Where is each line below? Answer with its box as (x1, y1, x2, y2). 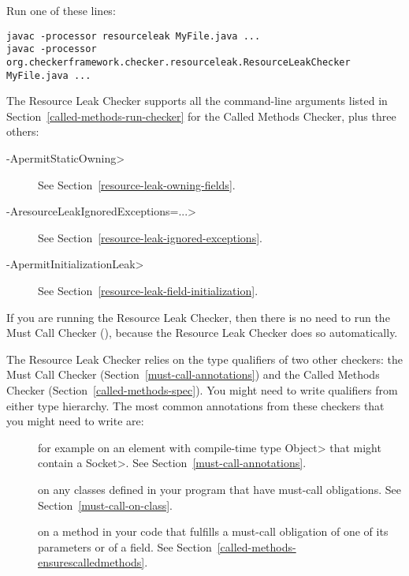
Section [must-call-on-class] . (38, 496, 173, 513)
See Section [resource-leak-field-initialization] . (38, 282, 258, 298)
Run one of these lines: (6, 2, 116, 18)
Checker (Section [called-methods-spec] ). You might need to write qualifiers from (6, 381, 398, 398)
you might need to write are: (6, 413, 144, 429)
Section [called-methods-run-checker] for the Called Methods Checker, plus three (6, 107, 396, 124)
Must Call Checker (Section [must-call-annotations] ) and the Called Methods (6, 366, 380, 383)
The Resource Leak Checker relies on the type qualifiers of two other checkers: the (6, 350, 403, 367)
